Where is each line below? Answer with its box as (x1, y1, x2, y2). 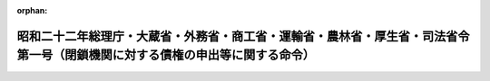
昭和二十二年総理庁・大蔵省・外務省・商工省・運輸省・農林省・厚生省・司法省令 (16, 28, 470, 44)
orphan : (16, 5, 48, 15)
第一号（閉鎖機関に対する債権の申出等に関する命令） (16, 48, 315, 63)
